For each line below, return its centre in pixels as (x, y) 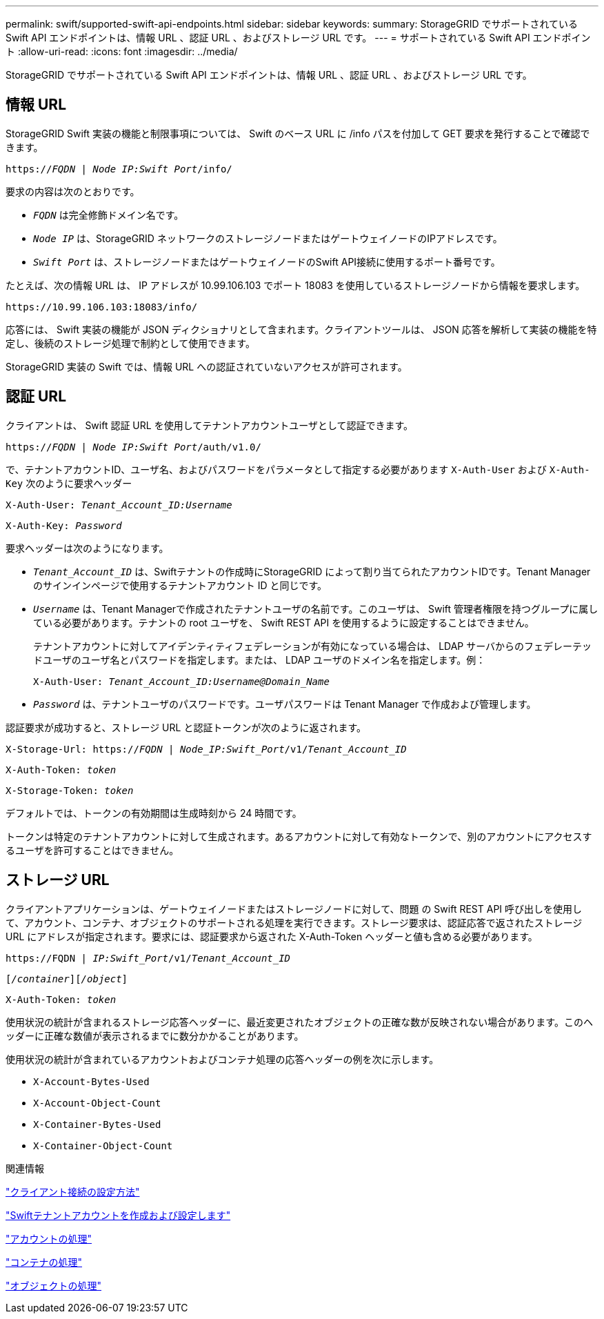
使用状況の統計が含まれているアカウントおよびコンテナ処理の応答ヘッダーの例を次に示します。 (222, 1059)
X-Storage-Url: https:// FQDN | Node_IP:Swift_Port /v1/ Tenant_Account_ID (206, 749)
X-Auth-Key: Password (64, 525)
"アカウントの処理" (49, 1238)
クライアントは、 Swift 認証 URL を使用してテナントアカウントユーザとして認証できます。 (210, 425)
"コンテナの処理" (44, 1262)
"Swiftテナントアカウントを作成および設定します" (118, 1215)
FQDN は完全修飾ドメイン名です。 (109, 215)
